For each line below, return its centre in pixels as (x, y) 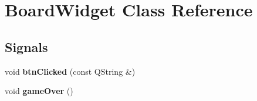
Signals (26, 46)
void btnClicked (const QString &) (70, 71)
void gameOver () (39, 91)
